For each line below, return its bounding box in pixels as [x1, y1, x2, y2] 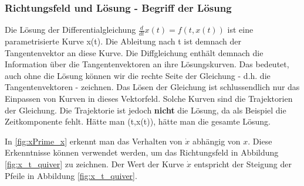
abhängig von [192, 135, 241, 147]
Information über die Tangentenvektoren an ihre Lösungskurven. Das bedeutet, [5, 58, 289, 70]
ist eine [227, 23, 254, 36]
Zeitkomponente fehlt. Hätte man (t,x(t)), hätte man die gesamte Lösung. [5, 115, 271, 128]
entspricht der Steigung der [194, 157, 292, 170]
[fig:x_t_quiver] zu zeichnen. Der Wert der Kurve [5, 157, 184, 170]
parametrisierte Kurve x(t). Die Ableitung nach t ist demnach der [5, 35, 242, 47]
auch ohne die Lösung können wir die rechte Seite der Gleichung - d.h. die [5, 69, 271, 81]
